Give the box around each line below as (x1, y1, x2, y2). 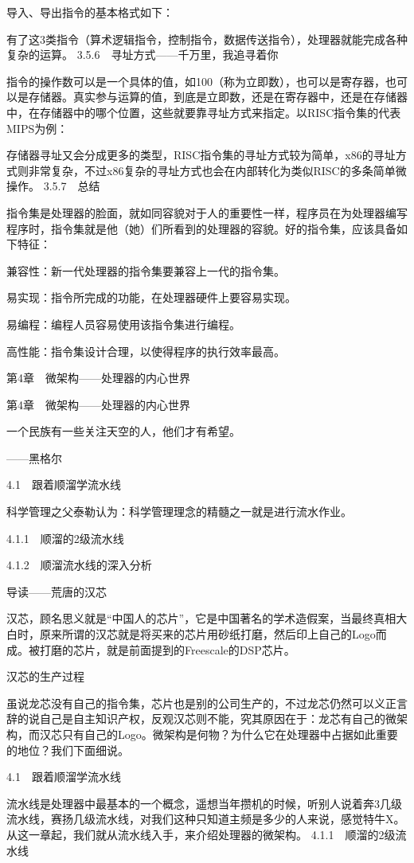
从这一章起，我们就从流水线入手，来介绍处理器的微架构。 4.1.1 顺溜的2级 (6, 826, 396, 842)
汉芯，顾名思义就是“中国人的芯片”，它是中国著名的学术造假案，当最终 (6, 610, 374, 627)
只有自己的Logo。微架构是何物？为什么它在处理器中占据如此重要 (61, 726, 398, 742)
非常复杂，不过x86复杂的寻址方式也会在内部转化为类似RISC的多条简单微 (28, 162, 407, 178)
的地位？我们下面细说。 (6, 741, 129, 758)
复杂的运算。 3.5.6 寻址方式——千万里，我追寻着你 (6, 46, 279, 63)
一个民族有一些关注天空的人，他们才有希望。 (6, 423, 240, 439)
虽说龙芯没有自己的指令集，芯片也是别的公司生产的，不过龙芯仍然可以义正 (6, 694, 396, 711)
